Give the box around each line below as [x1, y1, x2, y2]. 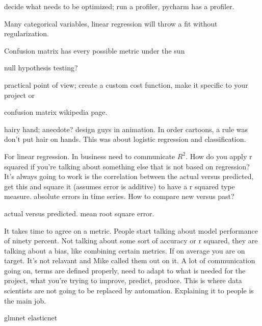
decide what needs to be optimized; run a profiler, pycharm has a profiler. [4, 1, 234, 11]
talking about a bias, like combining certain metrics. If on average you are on [4, 245, 245, 256]
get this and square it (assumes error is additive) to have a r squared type [4, 181, 235, 191]
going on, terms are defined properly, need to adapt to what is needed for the [4, 265, 246, 275]
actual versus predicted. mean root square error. [4, 208, 154, 218]
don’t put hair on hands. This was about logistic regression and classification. [4, 134, 246, 144]
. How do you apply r [186, 151, 252, 161]
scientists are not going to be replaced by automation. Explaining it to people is [4, 285, 254, 296]
